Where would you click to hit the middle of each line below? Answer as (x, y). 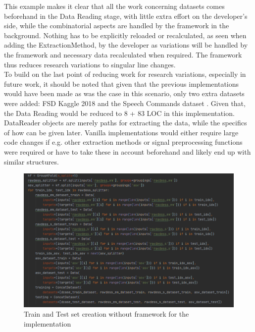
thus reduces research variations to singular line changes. (90, 64)
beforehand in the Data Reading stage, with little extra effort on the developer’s (126, 16)
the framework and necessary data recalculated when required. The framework (123, 54)
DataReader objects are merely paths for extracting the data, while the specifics (126, 123)
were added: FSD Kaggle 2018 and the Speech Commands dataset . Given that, (125, 103)
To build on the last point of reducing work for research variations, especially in (125, 74)
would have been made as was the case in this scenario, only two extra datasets (124, 93)
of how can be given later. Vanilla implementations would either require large (121, 132)
